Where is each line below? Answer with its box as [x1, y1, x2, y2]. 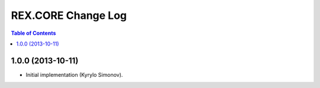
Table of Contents [11, 30, 56, 37]
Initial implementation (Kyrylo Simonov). [25, 71, 123, 78]
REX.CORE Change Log [11, 9, 127, 22]
